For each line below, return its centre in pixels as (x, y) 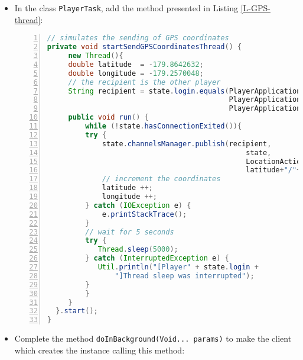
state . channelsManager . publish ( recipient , (187, 144)
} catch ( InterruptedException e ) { (157, 258)
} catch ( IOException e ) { (138, 205)
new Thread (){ (96, 56)
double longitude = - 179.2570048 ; (136, 73)
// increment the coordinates (161, 179)
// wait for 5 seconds (130, 232)
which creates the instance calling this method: (100, 350)
